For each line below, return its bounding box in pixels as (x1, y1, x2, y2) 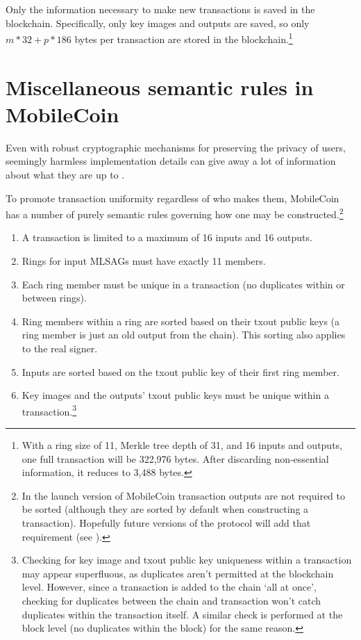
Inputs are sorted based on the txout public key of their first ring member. (22, 364, 339, 379)
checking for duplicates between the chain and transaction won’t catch (22, 593, 321, 607)
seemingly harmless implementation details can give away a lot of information (6, 154, 336, 168)
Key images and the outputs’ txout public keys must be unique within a (22, 388, 329, 402)
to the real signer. (22, 340, 98, 355)
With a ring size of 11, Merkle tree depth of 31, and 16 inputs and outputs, (22, 437, 343, 452)
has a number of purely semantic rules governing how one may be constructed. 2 (6, 205, 344, 221)
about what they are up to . (6, 167, 125, 181)
